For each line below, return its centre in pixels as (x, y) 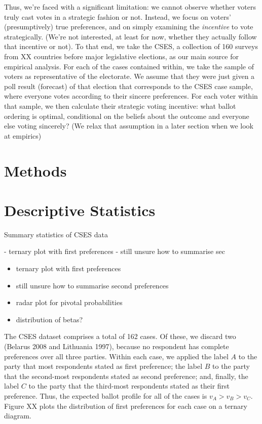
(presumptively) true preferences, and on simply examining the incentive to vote (129, 27)
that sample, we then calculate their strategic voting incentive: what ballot (120, 105)
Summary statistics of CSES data (56, 234)
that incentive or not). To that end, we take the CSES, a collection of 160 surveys (131, 46)
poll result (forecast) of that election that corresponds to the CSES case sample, (128, 86)
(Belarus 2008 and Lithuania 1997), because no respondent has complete (117, 346)
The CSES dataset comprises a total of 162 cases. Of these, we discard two (120, 336)
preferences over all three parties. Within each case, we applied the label (116, 356)
